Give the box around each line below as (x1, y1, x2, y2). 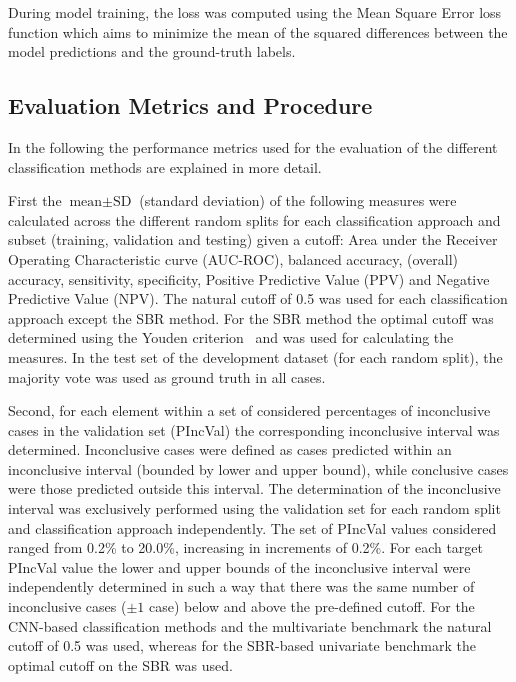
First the (8, 190, 62, 211)
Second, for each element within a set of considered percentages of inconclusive (8, 400, 491, 421)
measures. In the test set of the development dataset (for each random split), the (8, 346, 503, 367)
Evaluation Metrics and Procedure (8, 90, 373, 121)
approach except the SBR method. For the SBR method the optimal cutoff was (8, 307, 494, 328)
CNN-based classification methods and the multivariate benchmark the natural (8, 615, 492, 636)
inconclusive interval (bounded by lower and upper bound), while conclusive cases (8, 458, 509, 479)
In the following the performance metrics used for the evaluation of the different (8, 136, 498, 157)
